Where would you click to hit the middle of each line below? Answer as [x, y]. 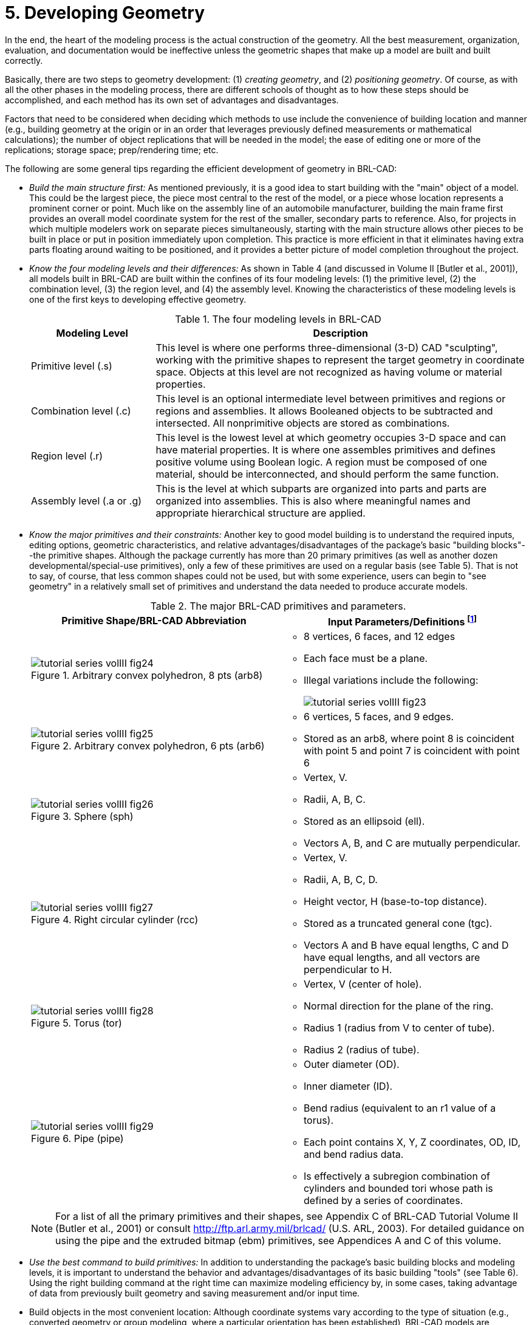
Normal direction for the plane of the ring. [399, 1006]
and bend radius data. [354, 1155]
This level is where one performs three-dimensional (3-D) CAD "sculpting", [327, 347]
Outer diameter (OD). [352, 1065]
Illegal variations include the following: [391, 680]
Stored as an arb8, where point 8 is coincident [409, 739]
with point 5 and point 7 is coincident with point [412, 751]
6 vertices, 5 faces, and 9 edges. [379, 717]
